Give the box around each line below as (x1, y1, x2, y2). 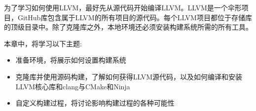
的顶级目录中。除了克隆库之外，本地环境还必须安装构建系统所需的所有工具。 (4, 22, 253, 32)
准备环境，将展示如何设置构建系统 (15, 55, 126, 65)
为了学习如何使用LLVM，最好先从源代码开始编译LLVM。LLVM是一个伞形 (4, 2, 242, 12)
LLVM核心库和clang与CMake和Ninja (15, 81, 130, 91)
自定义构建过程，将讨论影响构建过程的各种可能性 (15, 98, 175, 108)
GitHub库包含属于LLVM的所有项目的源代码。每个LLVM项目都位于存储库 (17, 12, 252, 22)
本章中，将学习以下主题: (4, 38, 82, 48)
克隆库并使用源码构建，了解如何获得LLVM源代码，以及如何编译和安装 (15, 71, 243, 81)
